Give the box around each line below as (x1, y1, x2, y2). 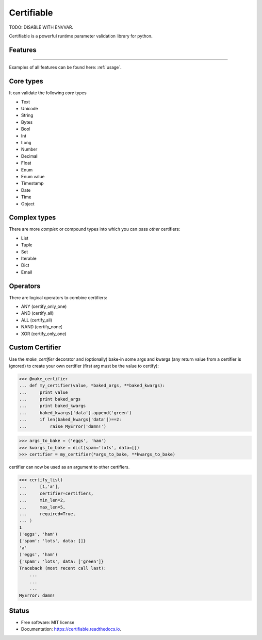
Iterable (21, 255, 36, 261)
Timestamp (21, 180, 44, 186)
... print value (19, 389, 68, 395)
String (21, 112, 33, 118)
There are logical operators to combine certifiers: (9, 294, 108, 301)
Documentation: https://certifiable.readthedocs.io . (21, 626, 121, 632)
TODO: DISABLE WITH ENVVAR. (9, 24, 74, 30)
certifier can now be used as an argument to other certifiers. (9, 464, 130, 470)
